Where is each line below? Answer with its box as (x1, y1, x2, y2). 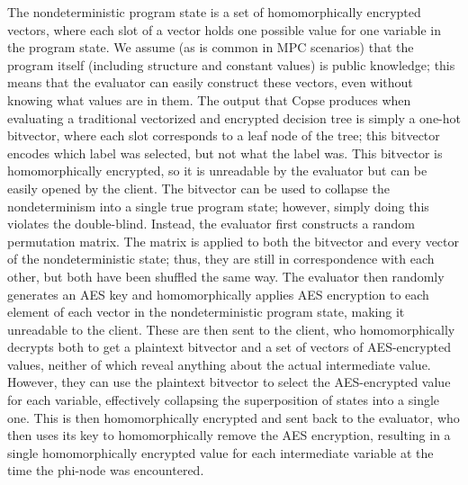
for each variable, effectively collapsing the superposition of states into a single (7, 391, 440, 409)
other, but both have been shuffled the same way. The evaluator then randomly (7, 266, 445, 285)
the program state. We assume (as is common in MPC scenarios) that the (7, 38, 414, 57)
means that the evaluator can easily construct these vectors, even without (7, 73, 413, 92)
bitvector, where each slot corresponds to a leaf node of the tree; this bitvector (7, 126, 440, 145)
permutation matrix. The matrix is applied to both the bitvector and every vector (7, 231, 459, 250)
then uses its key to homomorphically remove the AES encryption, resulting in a (7, 426, 451, 445)
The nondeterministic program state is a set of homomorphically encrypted (7, 3, 421, 21)
